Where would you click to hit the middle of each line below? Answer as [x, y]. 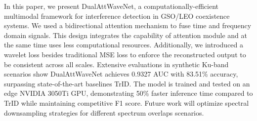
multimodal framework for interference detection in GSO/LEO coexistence [117, 16]
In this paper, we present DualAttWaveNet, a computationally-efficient [111, 6]
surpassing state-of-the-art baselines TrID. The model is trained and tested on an [127, 83]
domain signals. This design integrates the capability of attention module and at [126, 35]
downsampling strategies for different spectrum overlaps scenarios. [104, 112]
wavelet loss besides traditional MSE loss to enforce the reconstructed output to [125, 54]
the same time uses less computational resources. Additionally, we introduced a [124, 45]
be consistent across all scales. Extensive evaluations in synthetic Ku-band [116, 64]
